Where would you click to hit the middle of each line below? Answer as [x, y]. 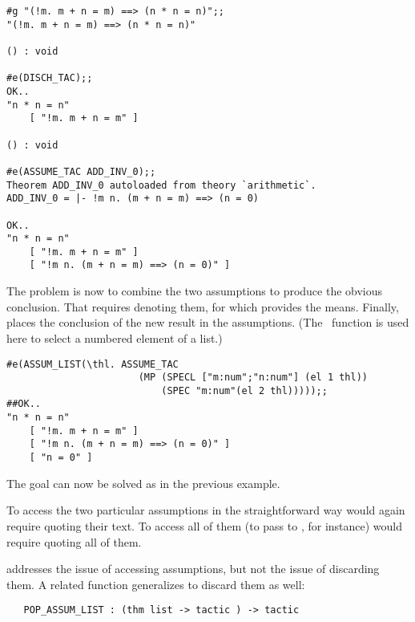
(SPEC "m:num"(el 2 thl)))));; [244, 390]
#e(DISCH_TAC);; [50, 78]
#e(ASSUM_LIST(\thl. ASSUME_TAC [93, 364]
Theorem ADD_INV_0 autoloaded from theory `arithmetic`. [161, 185]
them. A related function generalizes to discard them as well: [156, 584]
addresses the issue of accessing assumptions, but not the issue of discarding [193, 569]
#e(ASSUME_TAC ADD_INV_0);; [81, 171]
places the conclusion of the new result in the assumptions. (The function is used [208, 322]
